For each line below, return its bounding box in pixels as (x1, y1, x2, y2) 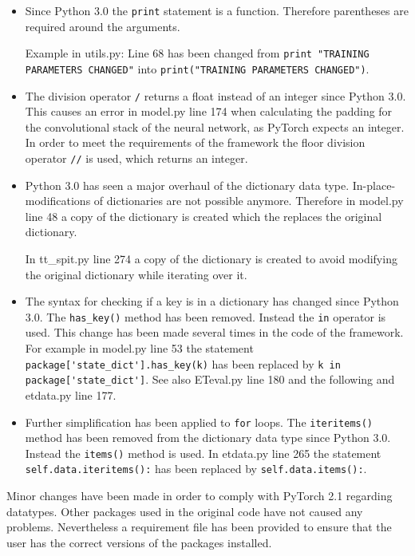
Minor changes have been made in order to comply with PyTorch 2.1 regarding (6, 487, 393, 504)
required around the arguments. (25, 18, 180, 34)
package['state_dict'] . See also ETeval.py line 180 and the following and (25, 371, 395, 388)
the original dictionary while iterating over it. (25, 266, 247, 282)
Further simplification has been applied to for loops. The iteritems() (25, 413, 373, 430)
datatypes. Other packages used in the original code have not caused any (6, 503, 363, 519)
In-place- (352, 176, 396, 193)
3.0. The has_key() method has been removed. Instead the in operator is (25, 308, 386, 325)
